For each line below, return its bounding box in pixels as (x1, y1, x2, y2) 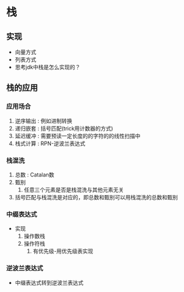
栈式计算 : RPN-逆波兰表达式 (14, 140, 86, 147)
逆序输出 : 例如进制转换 (14, 117, 73, 124)
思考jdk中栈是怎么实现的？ (14, 64, 81, 70)
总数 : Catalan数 (14, 171, 55, 178)
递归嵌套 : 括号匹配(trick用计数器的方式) (14, 125, 113, 132)
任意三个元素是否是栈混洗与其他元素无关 (23, 186, 124, 193)
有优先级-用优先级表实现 (32, 247, 93, 255)
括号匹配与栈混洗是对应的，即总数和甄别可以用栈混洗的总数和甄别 (14, 193, 178, 200)
